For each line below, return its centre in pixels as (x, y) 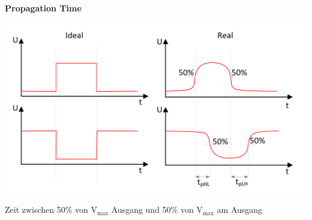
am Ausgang (240, 210)
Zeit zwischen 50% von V (51, 210)
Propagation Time (43, 8)
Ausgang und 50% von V (157, 210)
